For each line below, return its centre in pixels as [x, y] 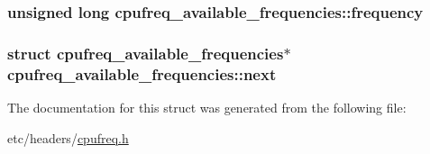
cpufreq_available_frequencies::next [142, 73]
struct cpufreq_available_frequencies [146, 53]
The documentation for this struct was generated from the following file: [207, 107]
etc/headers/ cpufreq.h [68, 137]
